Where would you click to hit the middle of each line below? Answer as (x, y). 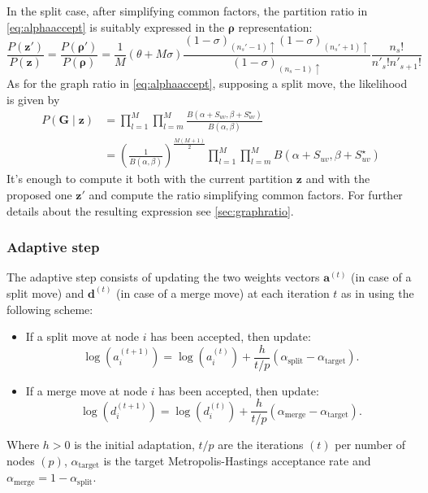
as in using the (378, 292)
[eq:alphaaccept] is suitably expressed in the (116, 26)
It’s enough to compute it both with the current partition (150, 179)
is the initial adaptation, (134, 445)
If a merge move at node (86, 390)
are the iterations (261, 445)
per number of (370, 445)
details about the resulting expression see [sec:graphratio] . (150, 210)
